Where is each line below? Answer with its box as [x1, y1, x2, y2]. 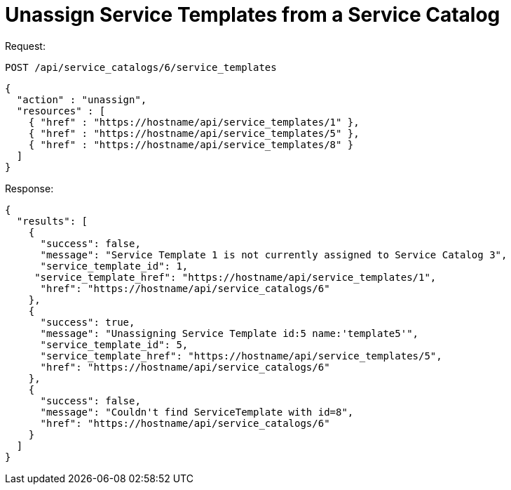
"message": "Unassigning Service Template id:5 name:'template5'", [40, 327, 419, 339]
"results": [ [16, 215, 88, 227]
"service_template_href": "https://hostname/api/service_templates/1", [34, 271, 437, 283]
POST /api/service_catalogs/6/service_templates [5, 61, 277, 73]
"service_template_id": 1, [40, 260, 189, 272]
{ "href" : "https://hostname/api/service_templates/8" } [28, 138, 354, 150]
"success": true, [40, 316, 135, 328]
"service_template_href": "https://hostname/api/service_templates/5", [40, 350, 442, 362]
